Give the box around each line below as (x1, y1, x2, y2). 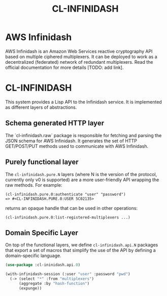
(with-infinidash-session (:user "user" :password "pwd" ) (5, 272, 130, 277)
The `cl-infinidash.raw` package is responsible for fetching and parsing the (5, 132, 162, 138)
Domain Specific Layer (5, 228, 79, 237)
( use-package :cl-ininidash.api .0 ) (5, 263, 81, 268)
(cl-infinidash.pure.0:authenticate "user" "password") (5, 192, 126, 197)
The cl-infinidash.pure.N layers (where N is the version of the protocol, (5, 171, 157, 177)
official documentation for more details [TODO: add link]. (5, 64, 124, 70)
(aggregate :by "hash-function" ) (18, 281, 90, 286)
